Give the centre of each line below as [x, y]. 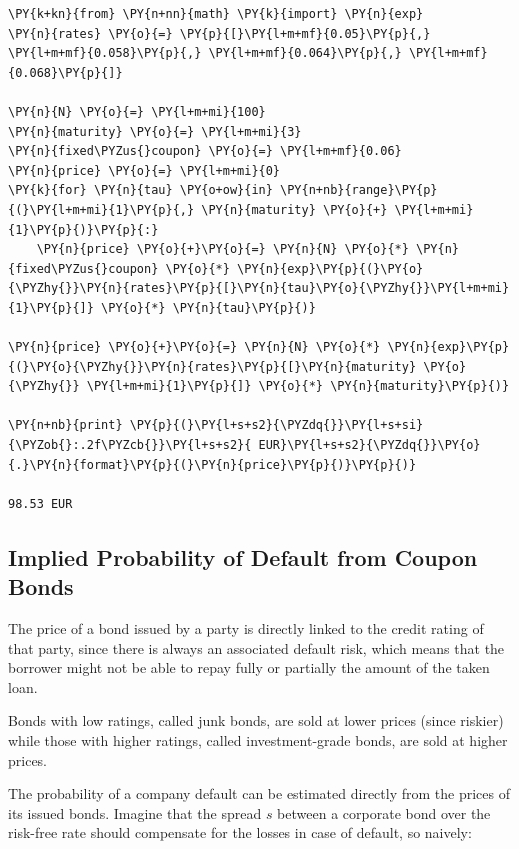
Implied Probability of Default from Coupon [243, 556]
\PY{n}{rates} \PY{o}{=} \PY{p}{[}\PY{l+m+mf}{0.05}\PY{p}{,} [219, 33]
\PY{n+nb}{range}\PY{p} [359, 190]
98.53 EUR [40, 503]
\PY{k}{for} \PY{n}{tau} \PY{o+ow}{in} [140, 190]
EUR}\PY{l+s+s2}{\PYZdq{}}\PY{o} [369, 445]
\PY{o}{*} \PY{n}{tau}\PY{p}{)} [208, 307]
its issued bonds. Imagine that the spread [135, 812]
